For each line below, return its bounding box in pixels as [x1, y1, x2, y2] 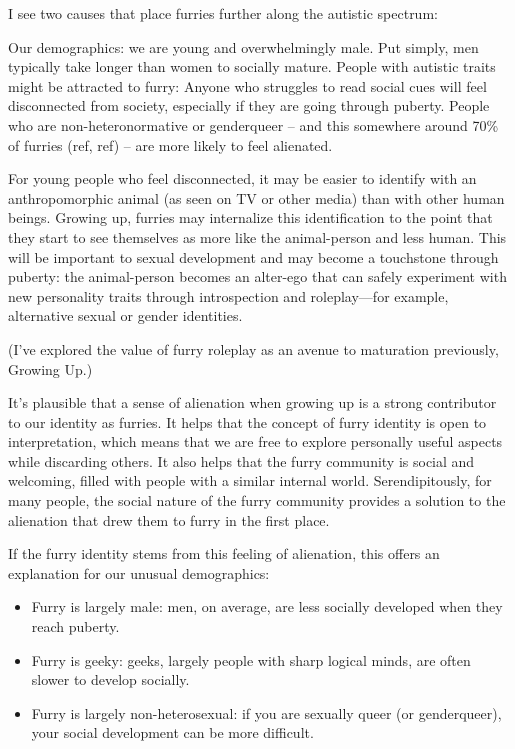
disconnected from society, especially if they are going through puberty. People [8, 95, 490, 116]
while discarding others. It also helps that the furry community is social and [8, 450, 475, 471]
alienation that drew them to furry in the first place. [8, 509, 330, 530]
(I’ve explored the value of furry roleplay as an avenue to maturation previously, [8, 338, 499, 359]
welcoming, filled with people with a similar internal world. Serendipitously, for [8, 470, 492, 491]
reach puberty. [31, 616, 120, 637]
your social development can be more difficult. [31, 722, 314, 743]
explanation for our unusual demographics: [8, 562, 270, 583]
